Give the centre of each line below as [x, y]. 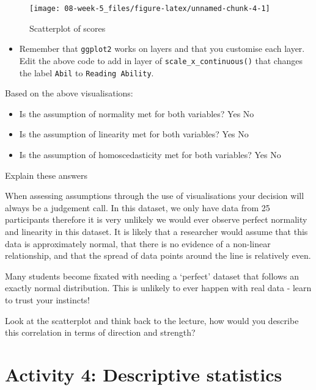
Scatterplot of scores [68, 28]
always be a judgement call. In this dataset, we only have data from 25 [138, 207]
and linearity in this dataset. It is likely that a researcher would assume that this [156, 231]
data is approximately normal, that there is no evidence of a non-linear [138, 243]
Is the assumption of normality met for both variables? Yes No [137, 113]
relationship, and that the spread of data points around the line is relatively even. [158, 255]
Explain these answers [46, 175]
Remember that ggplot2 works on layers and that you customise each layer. [162, 49]
